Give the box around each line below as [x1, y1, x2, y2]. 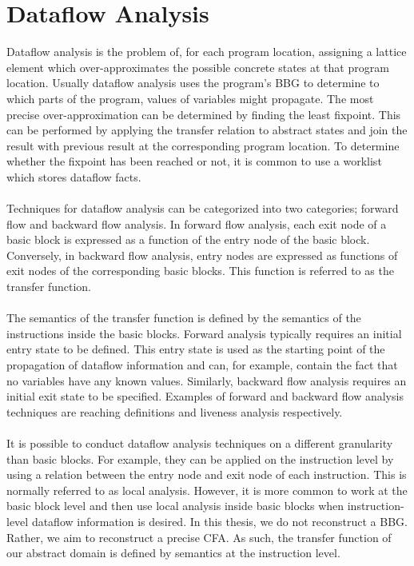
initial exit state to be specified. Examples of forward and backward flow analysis [6, 388, 404, 405]
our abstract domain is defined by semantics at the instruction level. [6, 544, 340, 561]
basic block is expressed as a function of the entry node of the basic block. [6, 231, 370, 248]
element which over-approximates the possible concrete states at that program [6, 58, 389, 75]
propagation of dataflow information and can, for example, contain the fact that [6, 357, 398, 373]
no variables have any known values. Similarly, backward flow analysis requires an [6, 372, 407, 389]
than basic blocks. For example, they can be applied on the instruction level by [6, 450, 394, 467]
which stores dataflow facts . [6, 168, 141, 185]
